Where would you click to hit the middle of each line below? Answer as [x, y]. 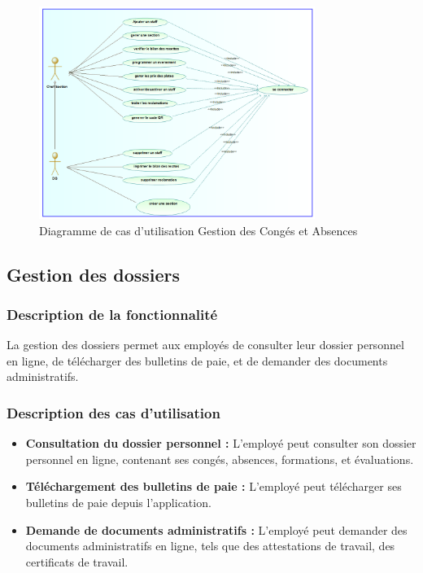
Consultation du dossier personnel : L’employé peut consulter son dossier [221, 443]
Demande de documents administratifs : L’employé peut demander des [216, 529]
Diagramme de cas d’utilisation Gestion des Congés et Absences [198, 230]
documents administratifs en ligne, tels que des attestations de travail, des [210, 546]
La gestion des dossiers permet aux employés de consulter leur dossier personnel [205, 345]
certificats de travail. [77, 561]
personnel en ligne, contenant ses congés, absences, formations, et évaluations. [220, 459]
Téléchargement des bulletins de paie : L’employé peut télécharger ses [214, 486]
